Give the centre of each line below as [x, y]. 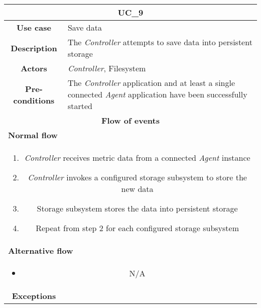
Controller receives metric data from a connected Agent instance [137, 158]
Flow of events [130, 120]
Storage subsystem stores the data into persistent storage [137, 208]
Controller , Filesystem [107, 68]
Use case [34, 27]
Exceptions [34, 296]
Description [34, 48]
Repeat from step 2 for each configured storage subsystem [137, 228]
